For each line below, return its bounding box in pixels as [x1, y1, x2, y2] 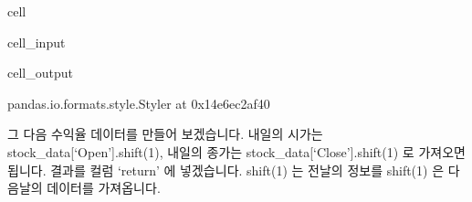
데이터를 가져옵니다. [47, 178, 161, 197]
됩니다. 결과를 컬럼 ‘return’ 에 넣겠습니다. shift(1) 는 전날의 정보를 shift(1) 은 [7, 160, 445, 179]
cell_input [7, 32, 66, 51]
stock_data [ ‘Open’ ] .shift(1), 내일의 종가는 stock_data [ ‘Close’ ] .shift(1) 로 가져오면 [7, 142, 466, 161]
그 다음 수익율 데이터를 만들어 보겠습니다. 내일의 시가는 [7, 124, 323, 144]
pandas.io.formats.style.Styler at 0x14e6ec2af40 [7, 93, 270, 112]
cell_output [7, 63, 73, 82]
